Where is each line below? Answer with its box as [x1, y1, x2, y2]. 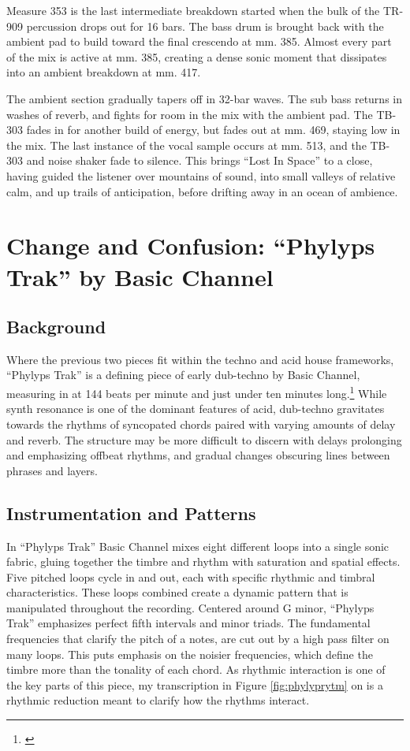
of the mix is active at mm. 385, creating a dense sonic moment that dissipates [6, 48, 387, 65]
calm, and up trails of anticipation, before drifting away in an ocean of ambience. [6, 183, 398, 199]
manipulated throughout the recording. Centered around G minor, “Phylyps [6, 599, 375, 615]
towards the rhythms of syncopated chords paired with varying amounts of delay [6, 415, 396, 432]
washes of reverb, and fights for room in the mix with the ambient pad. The [6, 106, 373, 122]
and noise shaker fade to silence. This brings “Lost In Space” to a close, [26, 152, 373, 169]
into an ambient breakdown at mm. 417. [6, 64, 201, 80]
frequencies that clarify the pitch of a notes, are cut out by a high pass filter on [6, 630, 389, 647]
